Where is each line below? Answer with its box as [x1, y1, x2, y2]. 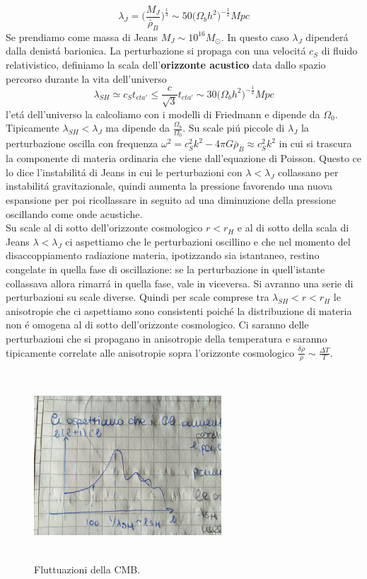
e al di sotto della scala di [237, 220, 349, 235]
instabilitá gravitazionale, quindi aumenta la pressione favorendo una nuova [6, 178, 333, 193]
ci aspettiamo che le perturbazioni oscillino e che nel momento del [65, 234, 351, 248]
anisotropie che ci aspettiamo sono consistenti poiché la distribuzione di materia [6, 303, 352, 318]
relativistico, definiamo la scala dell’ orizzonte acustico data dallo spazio [6, 57, 326, 72]
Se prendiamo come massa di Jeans [6, 29, 158, 44]
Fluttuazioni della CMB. [34, 561, 141, 576]
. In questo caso [221, 29, 289, 44]
